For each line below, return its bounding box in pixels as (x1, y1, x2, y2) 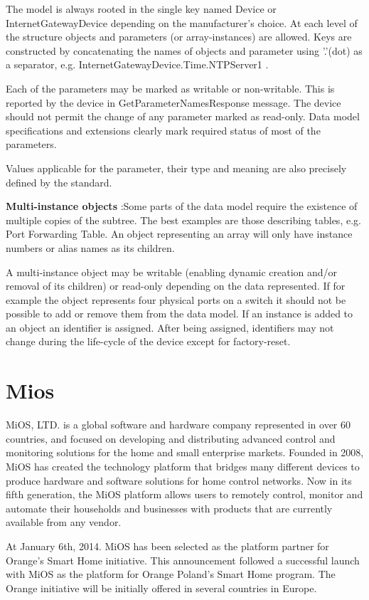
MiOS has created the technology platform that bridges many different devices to (6, 458, 360, 473)
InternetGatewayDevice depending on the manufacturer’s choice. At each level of (6, 15, 358, 30)
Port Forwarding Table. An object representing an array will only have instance (6, 226, 353, 241)
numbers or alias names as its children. (6, 240, 175, 255)
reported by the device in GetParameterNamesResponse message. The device (6, 95, 341, 110)
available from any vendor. (6, 515, 122, 530)
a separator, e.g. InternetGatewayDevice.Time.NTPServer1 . (6, 57, 269, 72)
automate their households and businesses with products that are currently (6, 500, 333, 515)
